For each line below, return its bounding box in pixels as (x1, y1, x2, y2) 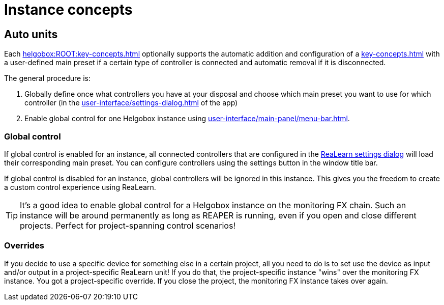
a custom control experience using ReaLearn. (4, 182, 156, 191)
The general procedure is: (4, 74, 91, 83)
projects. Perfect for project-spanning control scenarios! (20, 220, 235, 231)
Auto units (4, 27, 58, 41)
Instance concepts (4, 1, 133, 18)
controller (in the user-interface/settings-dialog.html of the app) (24, 98, 238, 107)
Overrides (4, 240, 45, 251)
